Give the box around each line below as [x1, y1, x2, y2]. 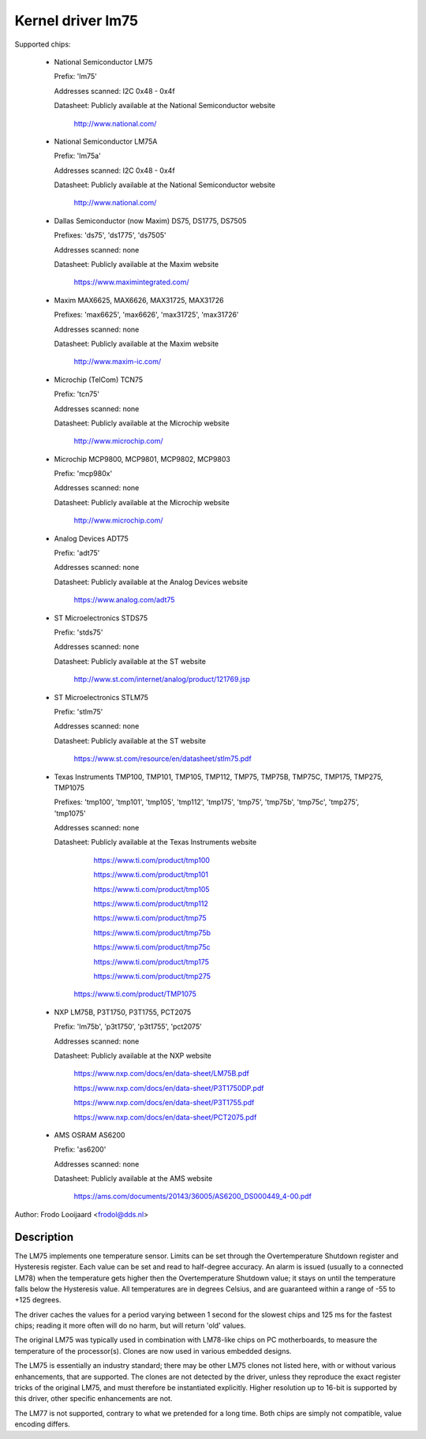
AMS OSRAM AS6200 [54, 1130, 125, 1140]
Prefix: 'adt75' [54, 549, 100, 558]
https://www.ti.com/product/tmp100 [93, 855, 211, 864]
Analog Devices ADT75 [54, 534, 129, 543]
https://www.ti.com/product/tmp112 [93, 899, 208, 909]
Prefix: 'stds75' [54, 628, 103, 637]
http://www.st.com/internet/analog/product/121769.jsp [73, 675, 250, 684]
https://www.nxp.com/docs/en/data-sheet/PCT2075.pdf [73, 1112, 257, 1122]
